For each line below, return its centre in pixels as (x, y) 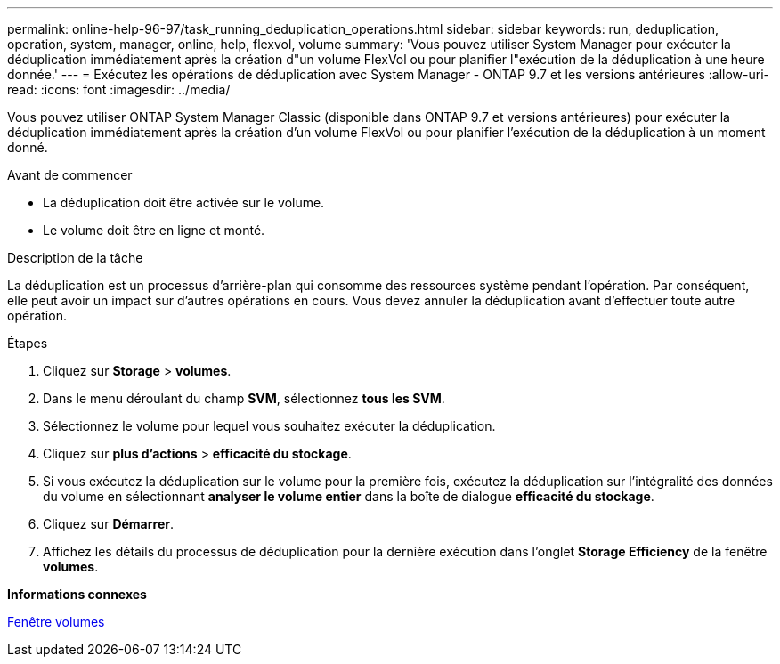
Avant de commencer (70, 175)
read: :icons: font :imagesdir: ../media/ (119, 89)
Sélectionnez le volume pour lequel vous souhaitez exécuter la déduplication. (269, 426)
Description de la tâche (75, 258)
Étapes (28, 343)
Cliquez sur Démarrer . (108, 524)
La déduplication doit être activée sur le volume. (184, 202)
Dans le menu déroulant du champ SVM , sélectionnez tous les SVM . (244, 398)
